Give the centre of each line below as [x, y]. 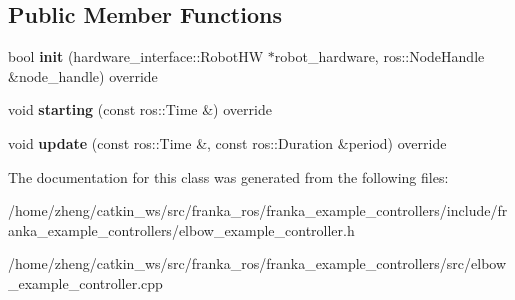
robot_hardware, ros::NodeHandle [379, 56]
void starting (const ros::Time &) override [140, 109]
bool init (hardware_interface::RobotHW [136, 56]
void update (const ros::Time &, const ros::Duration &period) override [227, 142]
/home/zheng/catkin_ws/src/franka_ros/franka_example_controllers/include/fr [258, 210]
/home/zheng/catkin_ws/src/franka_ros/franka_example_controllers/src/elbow [257, 263]
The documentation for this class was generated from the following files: [228, 176]
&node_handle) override [83, 75]
